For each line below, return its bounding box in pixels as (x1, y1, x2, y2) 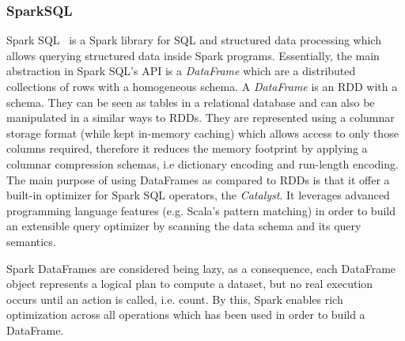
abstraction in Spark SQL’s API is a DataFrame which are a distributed (6, 63, 356, 79)
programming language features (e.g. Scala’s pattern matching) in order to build (6, 202, 396, 218)
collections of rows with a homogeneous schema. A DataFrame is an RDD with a (6, 78, 398, 94)
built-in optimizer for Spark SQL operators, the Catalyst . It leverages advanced (6, 187, 390, 203)
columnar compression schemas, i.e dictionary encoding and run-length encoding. (6, 155, 399, 172)
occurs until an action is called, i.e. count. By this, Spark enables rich (6, 290, 343, 307)
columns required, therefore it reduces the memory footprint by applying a (6, 140, 368, 157)
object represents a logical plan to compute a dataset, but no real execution (6, 275, 373, 292)
